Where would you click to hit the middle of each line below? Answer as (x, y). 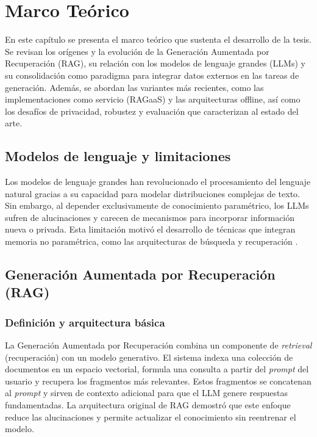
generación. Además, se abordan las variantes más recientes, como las (134, 87)
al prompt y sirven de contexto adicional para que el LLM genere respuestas (146, 393)
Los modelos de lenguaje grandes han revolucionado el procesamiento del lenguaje (158, 182)
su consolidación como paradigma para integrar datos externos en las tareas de (152, 75)
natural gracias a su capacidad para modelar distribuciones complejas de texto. (152, 193)
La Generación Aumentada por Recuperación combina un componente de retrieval (158, 345)
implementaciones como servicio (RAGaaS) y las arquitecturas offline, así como (153, 99)
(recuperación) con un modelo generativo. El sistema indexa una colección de (149, 357)
